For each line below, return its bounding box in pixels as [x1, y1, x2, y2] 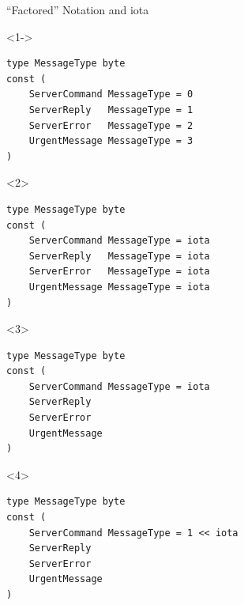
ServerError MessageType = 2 [28, 119, 193, 131]
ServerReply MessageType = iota [28, 250, 210, 262]
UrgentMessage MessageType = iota [28, 281, 210, 293]
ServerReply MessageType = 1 [28, 104, 193, 115]
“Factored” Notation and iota [6, 2, 149, 17]
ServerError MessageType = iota [28, 266, 210, 278]
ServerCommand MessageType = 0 [28, 89, 193, 100]
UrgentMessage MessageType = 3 [28, 135, 193, 147]
